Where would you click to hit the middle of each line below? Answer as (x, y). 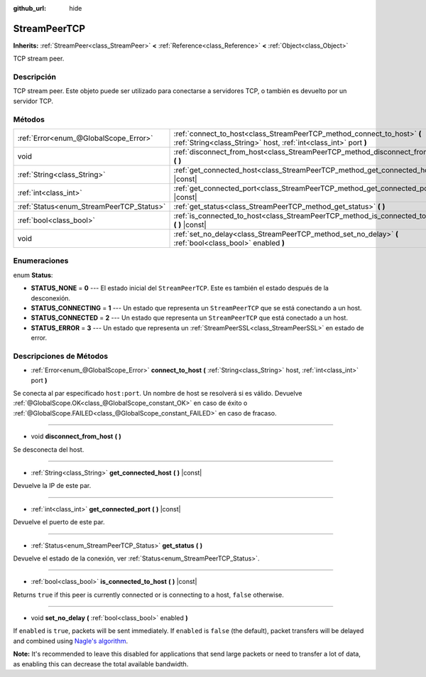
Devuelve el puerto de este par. (59, 522)
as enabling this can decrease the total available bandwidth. (101, 664)
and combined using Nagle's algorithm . (71, 641)
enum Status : (33, 275)
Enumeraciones (41, 261)
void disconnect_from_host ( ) (76, 436)
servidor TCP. (33, 101)
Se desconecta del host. (49, 449)
